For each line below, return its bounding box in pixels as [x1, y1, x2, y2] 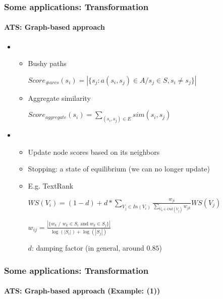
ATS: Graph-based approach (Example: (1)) [4, 285, 160, 296]
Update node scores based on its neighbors [28, 146, 160, 157]
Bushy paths [28, 58, 67, 69]
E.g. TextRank [28, 181, 74, 191]
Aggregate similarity [28, 92, 91, 103]
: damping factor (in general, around [31, 243, 144, 253]
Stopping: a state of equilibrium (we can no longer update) [28, 163, 210, 174]
